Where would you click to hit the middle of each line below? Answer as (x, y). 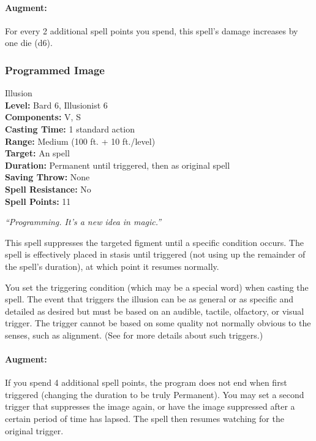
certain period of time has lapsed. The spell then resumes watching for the (145, 419)
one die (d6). (29, 43)
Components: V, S (43, 117)
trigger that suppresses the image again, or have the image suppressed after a (150, 406)
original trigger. (34, 430)
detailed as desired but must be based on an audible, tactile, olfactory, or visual (155, 311)
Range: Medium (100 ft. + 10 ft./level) (80, 141)
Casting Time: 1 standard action (70, 128)
